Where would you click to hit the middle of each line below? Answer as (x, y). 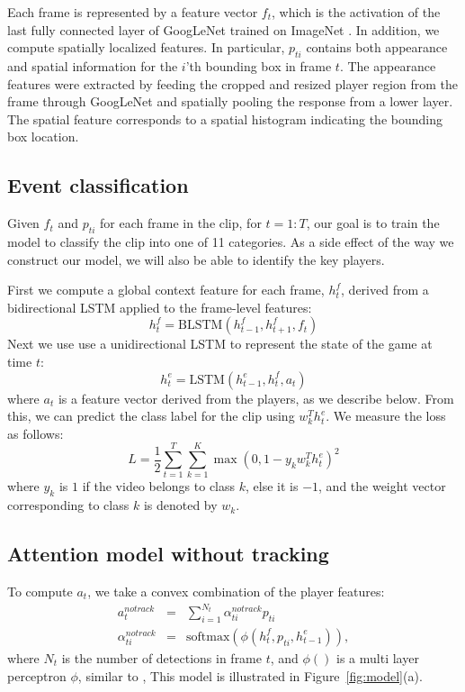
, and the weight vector (382, 486)
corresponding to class (68, 505)
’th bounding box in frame (259, 65)
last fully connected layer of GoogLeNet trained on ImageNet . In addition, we (224, 29)
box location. (43, 137)
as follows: (36, 433)
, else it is (272, 486)
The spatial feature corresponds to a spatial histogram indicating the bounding (225, 118)
